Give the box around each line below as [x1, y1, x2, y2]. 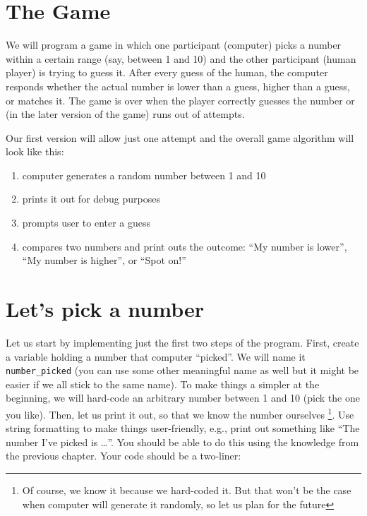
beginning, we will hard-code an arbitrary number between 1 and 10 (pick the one [6, 390, 360, 405]
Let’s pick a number [6, 294, 204, 323]
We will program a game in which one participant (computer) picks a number [6, 37, 342, 52]
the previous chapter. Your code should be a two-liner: [6, 448, 241, 463]
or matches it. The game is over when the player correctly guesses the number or [6, 92, 355, 107]
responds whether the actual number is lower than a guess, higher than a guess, [6, 78, 350, 93]
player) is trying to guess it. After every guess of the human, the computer [6, 65, 328, 80]
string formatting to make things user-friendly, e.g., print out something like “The [6, 421, 360, 436]
